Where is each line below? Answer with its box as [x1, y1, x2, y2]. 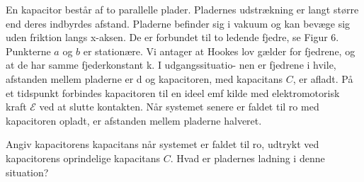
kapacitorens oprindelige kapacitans [6, 150, 161, 165]
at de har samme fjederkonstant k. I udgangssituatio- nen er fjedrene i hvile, [6, 57, 336, 72]
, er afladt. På [292, 71, 353, 86]
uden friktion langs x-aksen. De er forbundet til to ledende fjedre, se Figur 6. [6, 30, 339, 45]
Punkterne [6, 43, 51, 58]
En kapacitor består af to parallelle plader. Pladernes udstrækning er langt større [6, 2, 359, 16]
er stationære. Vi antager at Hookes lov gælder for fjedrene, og [83, 43, 356, 58]
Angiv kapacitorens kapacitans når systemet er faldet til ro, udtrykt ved [6, 137, 319, 152]
